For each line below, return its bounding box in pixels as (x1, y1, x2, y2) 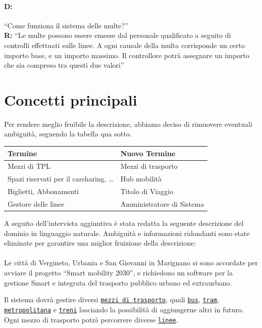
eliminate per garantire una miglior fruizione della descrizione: (4, 238, 196, 248)
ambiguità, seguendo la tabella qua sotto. (4, 128, 132, 139)
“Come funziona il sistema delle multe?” (4, 20, 128, 30)
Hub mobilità (120, 173, 162, 184)
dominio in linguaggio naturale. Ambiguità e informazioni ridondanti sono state (4, 227, 250, 238)
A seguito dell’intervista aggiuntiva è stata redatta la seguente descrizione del (4, 218, 244, 228)
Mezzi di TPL (8, 161, 50, 171)
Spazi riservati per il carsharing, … (8, 173, 114, 184)
